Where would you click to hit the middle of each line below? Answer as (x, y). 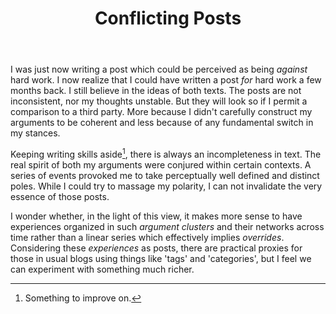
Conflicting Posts (168, 18)
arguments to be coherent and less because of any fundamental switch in (162, 123)
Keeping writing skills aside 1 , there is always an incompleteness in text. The (166, 153)
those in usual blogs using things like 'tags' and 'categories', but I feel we (161, 258)
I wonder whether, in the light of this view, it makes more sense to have (156, 216)
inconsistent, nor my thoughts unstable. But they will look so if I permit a (159, 101)
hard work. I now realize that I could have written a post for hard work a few (166, 80)
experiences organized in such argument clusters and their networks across (167, 226)
